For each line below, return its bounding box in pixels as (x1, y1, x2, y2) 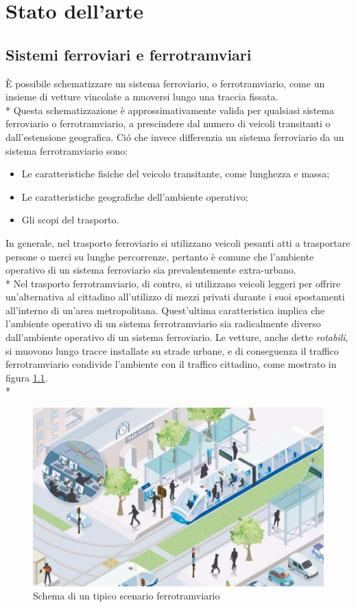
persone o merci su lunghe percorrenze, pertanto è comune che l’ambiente (5, 249, 314, 263)
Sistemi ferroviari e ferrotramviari (5, 43, 252, 65)
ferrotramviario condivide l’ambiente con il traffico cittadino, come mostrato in (5, 357, 337, 371)
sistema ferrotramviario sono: (5, 143, 128, 157)
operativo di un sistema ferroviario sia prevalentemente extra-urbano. (5, 263, 296, 277)
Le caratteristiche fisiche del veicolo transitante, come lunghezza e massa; (21, 166, 330, 181)
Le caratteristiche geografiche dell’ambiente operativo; (21, 189, 248, 203)
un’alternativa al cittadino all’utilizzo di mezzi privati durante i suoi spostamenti (5, 289, 345, 304)
